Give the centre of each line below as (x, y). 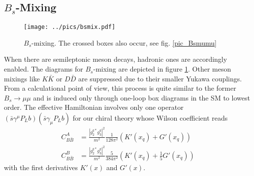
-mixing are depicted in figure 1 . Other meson (162, 69)
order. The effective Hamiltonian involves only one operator (94, 107)
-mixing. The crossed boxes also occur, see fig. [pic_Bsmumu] (124, 42)
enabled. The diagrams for (44, 69)
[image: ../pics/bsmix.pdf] (70, 27)
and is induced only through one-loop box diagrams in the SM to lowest (142, 97)
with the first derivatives (41, 167)
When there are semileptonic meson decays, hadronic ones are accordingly (116, 59)
